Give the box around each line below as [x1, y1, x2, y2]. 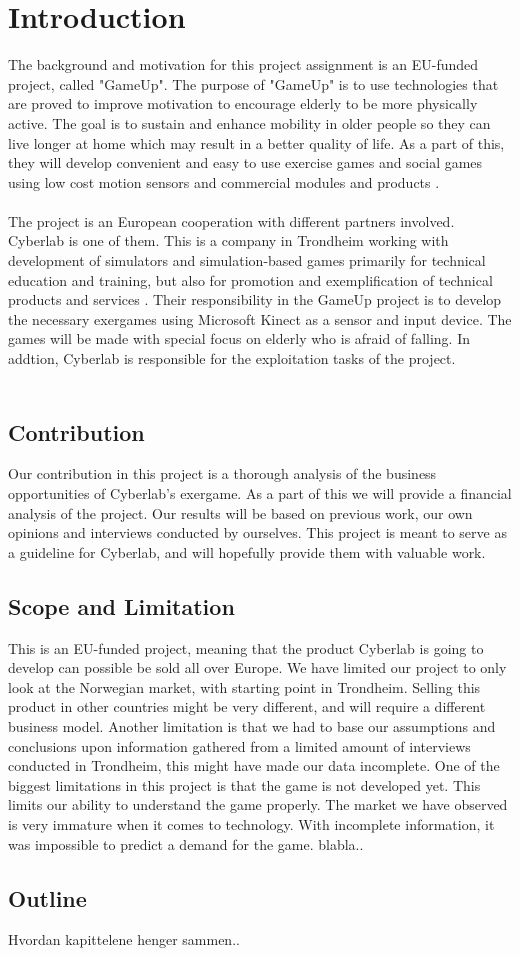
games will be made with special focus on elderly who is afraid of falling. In [8, 328, 470, 349]
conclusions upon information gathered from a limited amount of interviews [8, 735, 471, 756]
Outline [8, 882, 87, 913]
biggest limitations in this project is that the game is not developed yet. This [8, 774, 481, 795]
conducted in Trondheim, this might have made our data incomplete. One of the [8, 755, 500, 776]
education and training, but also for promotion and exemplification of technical [8, 269, 493, 290]
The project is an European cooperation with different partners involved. [8, 210, 455, 231]
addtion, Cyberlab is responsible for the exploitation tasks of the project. [8, 348, 456, 369]
